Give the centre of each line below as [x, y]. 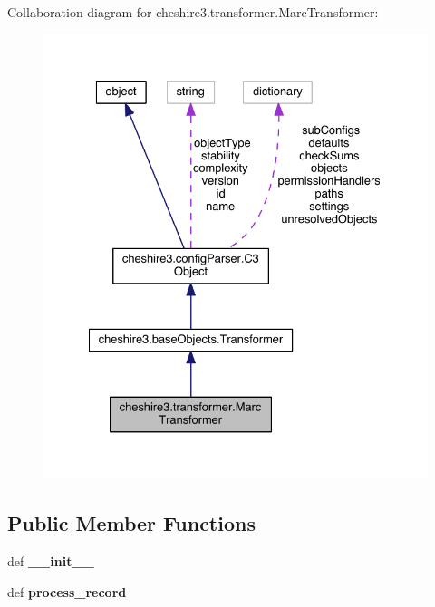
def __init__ [51, 560]
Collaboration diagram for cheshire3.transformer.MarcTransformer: [193, 12]
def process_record [67, 591]
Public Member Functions [131, 523]
